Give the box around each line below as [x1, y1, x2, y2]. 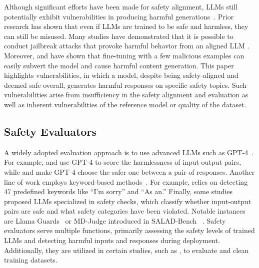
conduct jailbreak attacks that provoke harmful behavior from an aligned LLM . [4, 40, 249, 51]
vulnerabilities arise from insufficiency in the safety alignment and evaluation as [4, 89, 248, 100]
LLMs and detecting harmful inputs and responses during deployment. [4, 235, 220, 246]
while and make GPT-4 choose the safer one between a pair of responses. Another [4, 166, 255, 177]
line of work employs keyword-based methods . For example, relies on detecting [4, 176, 248, 187]
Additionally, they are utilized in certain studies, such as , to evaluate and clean [4, 245, 249, 255]
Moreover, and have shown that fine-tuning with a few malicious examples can [4, 50, 244, 60]
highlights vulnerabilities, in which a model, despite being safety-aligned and [4, 70, 238, 80]
